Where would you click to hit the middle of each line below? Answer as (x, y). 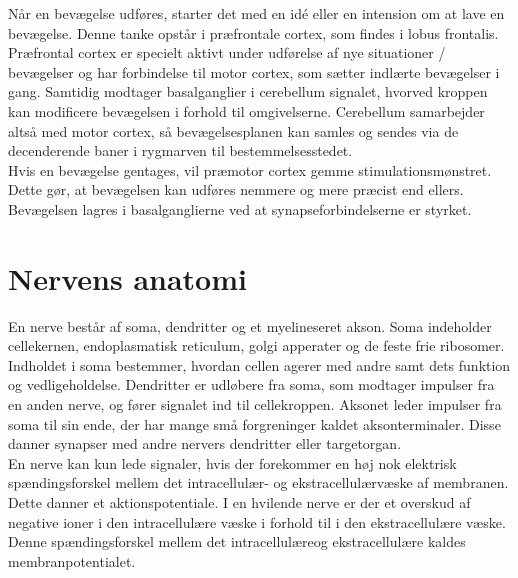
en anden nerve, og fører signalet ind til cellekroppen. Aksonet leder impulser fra (255, 404)
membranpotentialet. (72, 560)
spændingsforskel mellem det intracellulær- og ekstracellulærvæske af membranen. (258, 482)
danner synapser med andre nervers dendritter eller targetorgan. (205, 443)
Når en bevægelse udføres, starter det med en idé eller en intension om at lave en (256, 13)
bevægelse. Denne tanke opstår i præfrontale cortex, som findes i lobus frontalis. (253, 32)
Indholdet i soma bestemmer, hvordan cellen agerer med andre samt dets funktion (259, 364)
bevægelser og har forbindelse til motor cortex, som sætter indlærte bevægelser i (254, 71)
